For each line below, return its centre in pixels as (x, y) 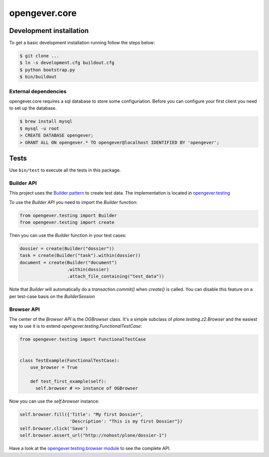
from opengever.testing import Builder (68, 215)
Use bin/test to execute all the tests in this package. (65, 170)
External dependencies (38, 91)
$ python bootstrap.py (47, 70)
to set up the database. (33, 108)
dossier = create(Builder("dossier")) (67, 248)
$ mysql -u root (40, 128)
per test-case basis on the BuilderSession (52, 296)
